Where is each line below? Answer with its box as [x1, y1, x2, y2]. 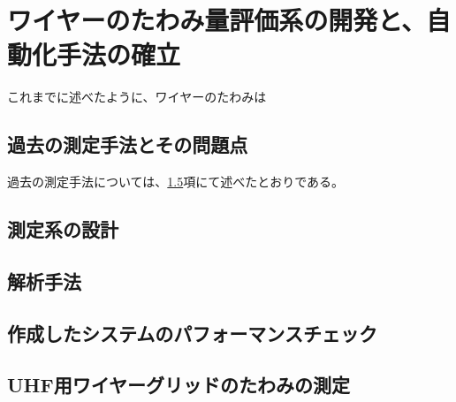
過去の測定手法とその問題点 [7, 131, 248, 158]
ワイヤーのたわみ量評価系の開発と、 [7, 2, 427, 38]
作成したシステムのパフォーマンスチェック [7, 319, 377, 346]
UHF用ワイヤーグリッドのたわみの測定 [7, 371, 351, 398]
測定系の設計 [7, 216, 118, 243]
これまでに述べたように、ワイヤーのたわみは [7, 87, 267, 106]
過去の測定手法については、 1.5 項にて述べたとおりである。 [7, 172, 345, 191]
